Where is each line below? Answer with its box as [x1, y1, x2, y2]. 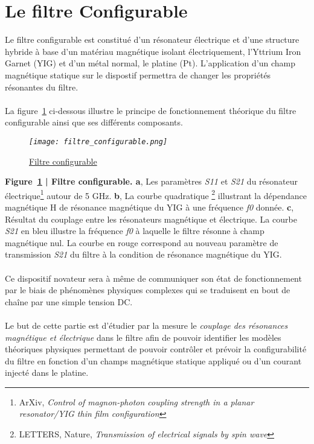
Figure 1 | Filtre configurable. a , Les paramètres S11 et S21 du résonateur [5, 175, 298, 188]
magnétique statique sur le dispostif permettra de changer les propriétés [5, 68, 271, 81]
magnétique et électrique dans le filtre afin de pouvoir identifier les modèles [5, 331, 281, 343]
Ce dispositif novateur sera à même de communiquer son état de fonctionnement [5, 271, 302, 284]
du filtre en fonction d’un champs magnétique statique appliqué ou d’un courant [5, 354, 302, 367]
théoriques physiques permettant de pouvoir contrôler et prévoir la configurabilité [5, 343, 307, 355]
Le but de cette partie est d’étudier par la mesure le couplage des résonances [5, 319, 288, 331]
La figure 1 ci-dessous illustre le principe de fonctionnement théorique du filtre [5, 104, 296, 116]
